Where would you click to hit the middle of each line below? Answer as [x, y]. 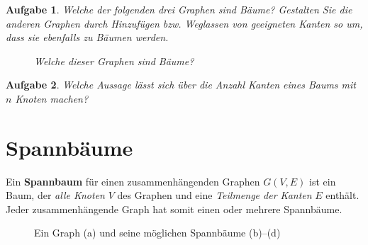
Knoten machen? [52, 98]
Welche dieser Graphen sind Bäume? [114, 61]
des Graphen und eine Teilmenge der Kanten [214, 195]
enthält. [342, 195]
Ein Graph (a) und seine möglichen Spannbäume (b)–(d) [157, 233]
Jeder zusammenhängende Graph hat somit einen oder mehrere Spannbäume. [174, 209]
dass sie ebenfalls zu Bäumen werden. [87, 37]
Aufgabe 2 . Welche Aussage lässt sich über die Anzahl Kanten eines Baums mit [181, 85]
